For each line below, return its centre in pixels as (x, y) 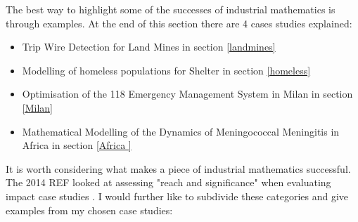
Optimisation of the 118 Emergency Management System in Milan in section (187, 94)
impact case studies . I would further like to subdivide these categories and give (177, 196)
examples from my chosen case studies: (89, 210)
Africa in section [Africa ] (77, 145)
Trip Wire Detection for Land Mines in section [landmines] (149, 47)
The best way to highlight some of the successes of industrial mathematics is (171, 9)
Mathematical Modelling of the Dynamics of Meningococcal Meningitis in (181, 131)
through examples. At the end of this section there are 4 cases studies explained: (179, 23)
